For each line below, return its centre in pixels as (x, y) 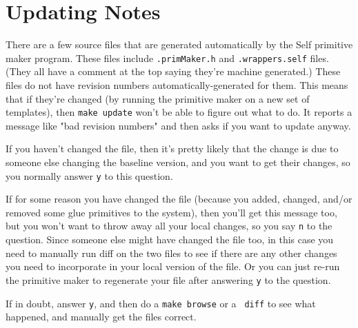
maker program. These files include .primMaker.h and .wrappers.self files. (167, 58)
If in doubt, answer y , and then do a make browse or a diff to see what (161, 303)
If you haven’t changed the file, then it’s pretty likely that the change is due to (172, 148)
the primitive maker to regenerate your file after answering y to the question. (168, 279)
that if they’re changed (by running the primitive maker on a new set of (158, 98)
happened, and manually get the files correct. (101, 317)
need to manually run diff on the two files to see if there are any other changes (171, 253)
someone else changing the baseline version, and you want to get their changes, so (178, 162)
